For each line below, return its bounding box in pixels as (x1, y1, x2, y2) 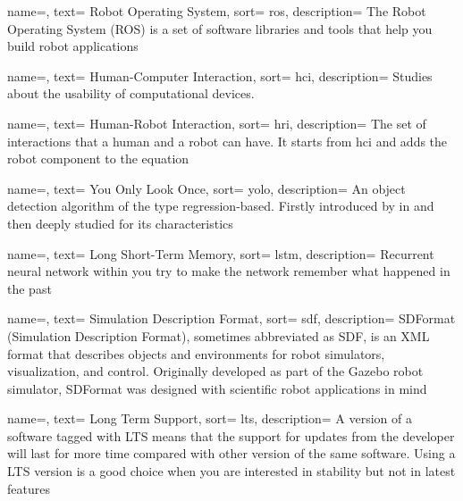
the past (7, 279, 52, 297)
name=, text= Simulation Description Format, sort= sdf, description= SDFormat (7, 309, 456, 328)
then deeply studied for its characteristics (7, 213, 233, 232)
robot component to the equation (7, 149, 189, 168)
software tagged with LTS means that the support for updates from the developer (7, 426, 455, 445)
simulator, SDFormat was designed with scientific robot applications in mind (7, 379, 427, 397)
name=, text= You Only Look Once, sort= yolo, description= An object (7, 179, 406, 197)
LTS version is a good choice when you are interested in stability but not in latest (7, 462, 456, 480)
